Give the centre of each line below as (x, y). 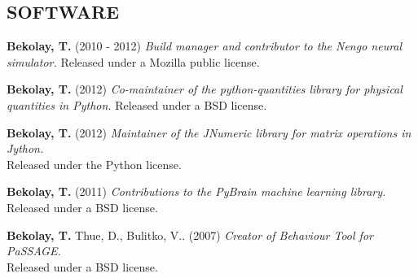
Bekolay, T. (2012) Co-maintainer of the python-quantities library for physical (205, 89)
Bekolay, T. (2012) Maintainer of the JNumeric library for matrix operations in (209, 132)
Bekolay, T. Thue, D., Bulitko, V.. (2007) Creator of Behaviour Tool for (190, 235)
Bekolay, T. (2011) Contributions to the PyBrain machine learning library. (196, 191)
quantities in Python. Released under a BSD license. (137, 104)
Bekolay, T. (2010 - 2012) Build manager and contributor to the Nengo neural (205, 46)
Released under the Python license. (94, 164)
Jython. (25, 148)
